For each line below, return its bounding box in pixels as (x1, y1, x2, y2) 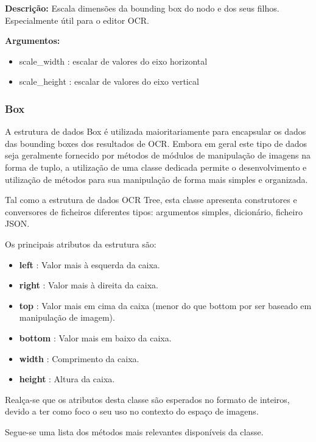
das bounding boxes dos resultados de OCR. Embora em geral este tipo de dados (5, 137, 307, 149)
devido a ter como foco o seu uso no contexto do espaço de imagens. (5, 405, 259, 418)
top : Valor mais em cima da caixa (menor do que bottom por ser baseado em (19, 299, 312, 312)
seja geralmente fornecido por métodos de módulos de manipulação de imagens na (5, 149, 311, 162)
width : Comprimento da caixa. (19, 352, 139, 365)
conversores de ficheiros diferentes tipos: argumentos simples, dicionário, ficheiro (5, 205, 303, 218)
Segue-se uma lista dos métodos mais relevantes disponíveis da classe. (5, 425, 264, 438)
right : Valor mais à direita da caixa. (19, 279, 158, 291)
